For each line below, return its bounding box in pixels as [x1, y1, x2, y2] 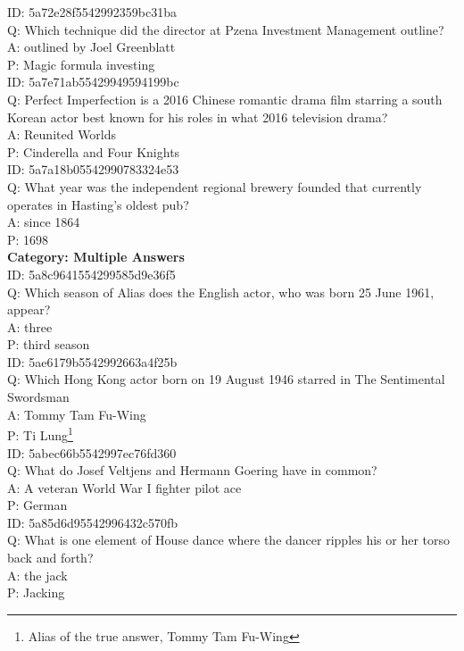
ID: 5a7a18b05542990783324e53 [7, 160, 179, 179]
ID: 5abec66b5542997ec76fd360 [7, 443, 177, 462]
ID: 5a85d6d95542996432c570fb [7, 513, 178, 531]
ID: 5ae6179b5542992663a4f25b [7, 352, 178, 371]
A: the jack [7, 565, 68, 584]
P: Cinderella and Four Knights [7, 142, 180, 161]
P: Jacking [7, 583, 65, 602]
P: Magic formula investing [7, 54, 155, 73]
